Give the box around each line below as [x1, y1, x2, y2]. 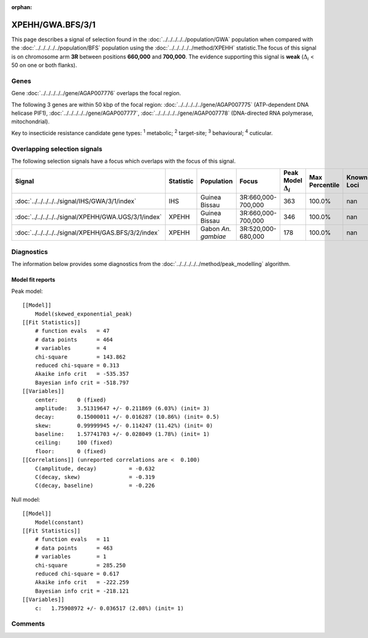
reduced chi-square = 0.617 [34, 570, 120, 577]
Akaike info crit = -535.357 [34, 370, 129, 378]
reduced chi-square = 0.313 [34, 362, 120, 368]
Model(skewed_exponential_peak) [34, 310, 132, 317]
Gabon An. [200, 224, 231, 233]
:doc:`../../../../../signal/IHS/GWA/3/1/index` [15, 196, 137, 205]
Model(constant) [34, 519, 84, 526]
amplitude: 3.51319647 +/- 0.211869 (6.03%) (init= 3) [34, 405, 210, 411]
